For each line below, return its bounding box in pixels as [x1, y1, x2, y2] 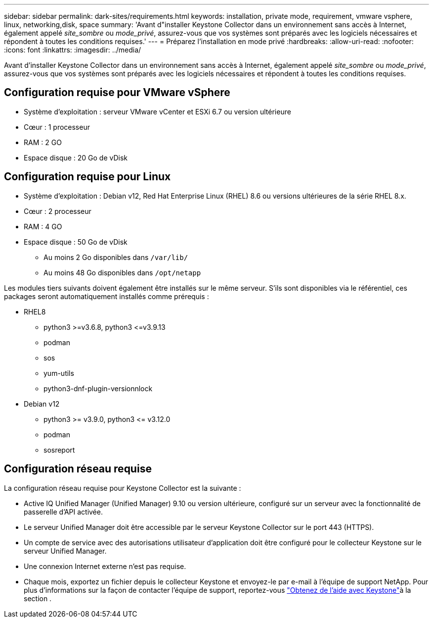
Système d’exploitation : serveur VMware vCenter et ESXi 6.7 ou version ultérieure [24, 107, 291, 116]
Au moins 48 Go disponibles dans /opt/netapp [43, 268, 201, 277]
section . [24, 594, 52, 603]
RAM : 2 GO [24, 138, 62, 147]
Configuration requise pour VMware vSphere [4, 86, 230, 99]
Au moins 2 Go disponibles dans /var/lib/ [43, 253, 188, 261]
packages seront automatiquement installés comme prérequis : [4, 292, 209, 301]
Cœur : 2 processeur [24, 207, 91, 215]
